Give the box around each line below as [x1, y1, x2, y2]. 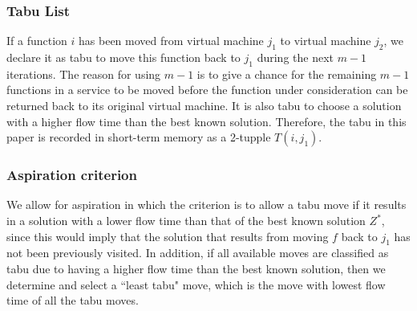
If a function [6, 32, 67, 49]
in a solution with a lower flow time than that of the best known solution [6, 212, 366, 228]
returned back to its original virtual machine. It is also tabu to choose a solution [6, 97, 402, 113]
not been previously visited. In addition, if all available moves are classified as [6, 244, 389, 261]
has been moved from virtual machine [79, 32, 264, 49]
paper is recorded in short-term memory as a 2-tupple [6, 129, 271, 145]
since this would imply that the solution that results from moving [6, 227, 329, 244]
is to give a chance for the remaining [196, 65, 377, 82]
